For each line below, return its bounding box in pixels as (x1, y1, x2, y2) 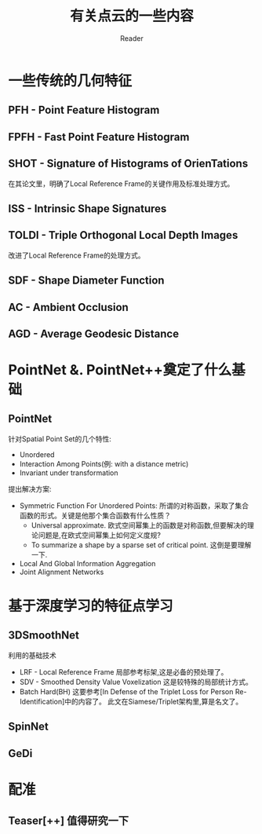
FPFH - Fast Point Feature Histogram (8, 130, 190, 144)
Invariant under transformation (19, 468, 119, 477)
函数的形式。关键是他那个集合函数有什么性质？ (19, 510, 171, 520)
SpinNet (8, 720, 49, 733)
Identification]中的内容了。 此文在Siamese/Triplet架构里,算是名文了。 (19, 697, 243, 706)
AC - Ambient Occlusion (8, 300, 129, 314)
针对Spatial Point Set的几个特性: (8, 433, 111, 444)
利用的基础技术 (8, 650, 56, 660)
